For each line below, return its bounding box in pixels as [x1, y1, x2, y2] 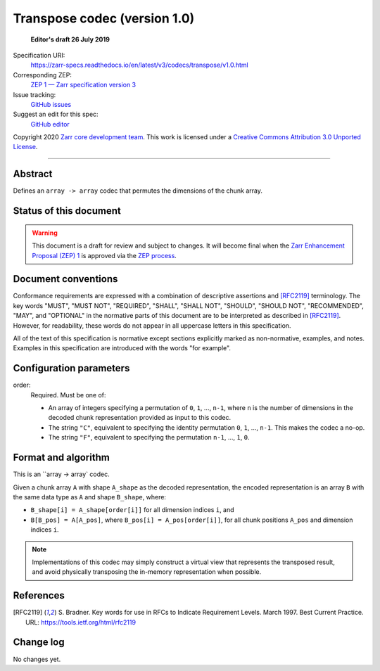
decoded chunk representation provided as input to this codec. [48, 414, 232, 422]
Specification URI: [13, 51, 65, 59]
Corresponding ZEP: [13, 70, 72, 79]
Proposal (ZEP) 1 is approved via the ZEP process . [32, 251, 177, 260]
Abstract [13, 168, 53, 180]
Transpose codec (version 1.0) [13, 11, 195, 26]
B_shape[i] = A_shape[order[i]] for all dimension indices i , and [30, 506, 235, 514]
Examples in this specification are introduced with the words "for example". [13, 344, 232, 352]
